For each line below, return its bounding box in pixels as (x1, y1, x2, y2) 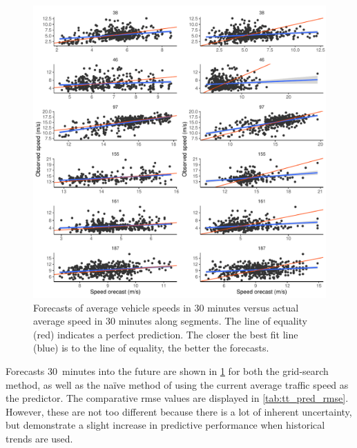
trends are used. (6, 431, 73, 445)
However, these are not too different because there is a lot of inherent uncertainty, (6, 404, 352, 418)
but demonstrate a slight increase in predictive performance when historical (6, 418, 325, 432)
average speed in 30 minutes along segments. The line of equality (33, 314, 307, 328)
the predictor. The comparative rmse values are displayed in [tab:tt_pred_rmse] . (6, 391, 349, 405)
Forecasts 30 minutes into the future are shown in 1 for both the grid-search (6, 363, 329, 378)
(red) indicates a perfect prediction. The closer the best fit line (33, 327, 298, 341)
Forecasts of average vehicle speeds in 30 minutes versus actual (33, 300, 299, 314)
